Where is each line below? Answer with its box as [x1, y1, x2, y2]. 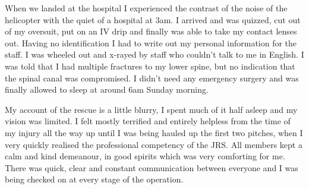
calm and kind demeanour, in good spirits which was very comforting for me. [5, 150, 285, 162]
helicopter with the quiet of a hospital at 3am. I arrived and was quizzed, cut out [5, 13, 301, 26]
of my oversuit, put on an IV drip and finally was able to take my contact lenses [5, 25, 297, 37]
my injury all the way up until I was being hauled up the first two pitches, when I [5, 126, 303, 138]
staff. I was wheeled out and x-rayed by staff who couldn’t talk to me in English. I [5, 48, 304, 61]
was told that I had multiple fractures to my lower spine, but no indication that [5, 59, 295, 72]
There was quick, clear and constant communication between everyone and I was [5, 161, 298, 174]
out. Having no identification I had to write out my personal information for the [5, 36, 297, 49]
